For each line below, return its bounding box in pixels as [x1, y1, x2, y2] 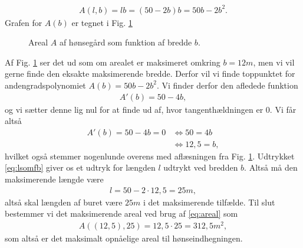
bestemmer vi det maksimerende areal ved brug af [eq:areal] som [5, 207, 238, 220]
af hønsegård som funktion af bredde [59, 36, 192, 48]
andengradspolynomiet [5, 79, 86, 91]
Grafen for [5, 16, 42, 28]
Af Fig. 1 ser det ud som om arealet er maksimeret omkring [5, 56, 220, 68]
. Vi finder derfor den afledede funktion [156, 79, 298, 91]
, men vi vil [253, 56, 295, 68]
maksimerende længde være [5, 172, 104, 185]
